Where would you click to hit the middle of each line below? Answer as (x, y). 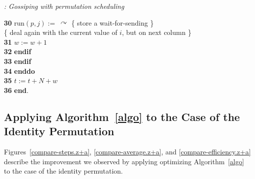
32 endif (18, 51)
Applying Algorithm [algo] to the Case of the (122, 116)
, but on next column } (157, 32)
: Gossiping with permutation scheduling (64, 6)
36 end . (16, 90)
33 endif (18, 61)
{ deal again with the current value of (61, 32)
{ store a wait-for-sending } (113, 22)
